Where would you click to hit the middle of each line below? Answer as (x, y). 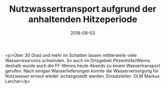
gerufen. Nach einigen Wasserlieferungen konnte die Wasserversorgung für (82, 71)
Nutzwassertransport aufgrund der (83, 9)
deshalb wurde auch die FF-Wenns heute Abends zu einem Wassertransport (83, 66)
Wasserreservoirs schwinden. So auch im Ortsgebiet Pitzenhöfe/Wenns (78, 60)
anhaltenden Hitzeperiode (83, 19)
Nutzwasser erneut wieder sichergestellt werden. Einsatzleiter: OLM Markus (82, 76)
